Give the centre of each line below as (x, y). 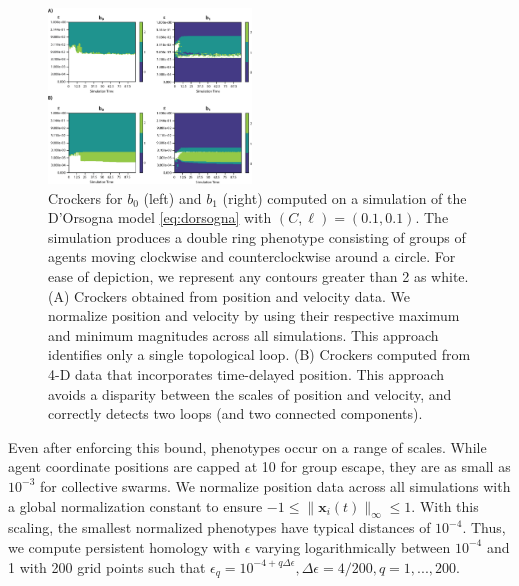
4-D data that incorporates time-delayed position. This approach (246, 373)
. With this (445, 505)
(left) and (172, 197)
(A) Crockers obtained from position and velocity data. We (229, 295)
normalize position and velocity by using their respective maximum (254, 315)
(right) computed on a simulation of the (344, 197)
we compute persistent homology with (124, 546)
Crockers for (85, 197)
